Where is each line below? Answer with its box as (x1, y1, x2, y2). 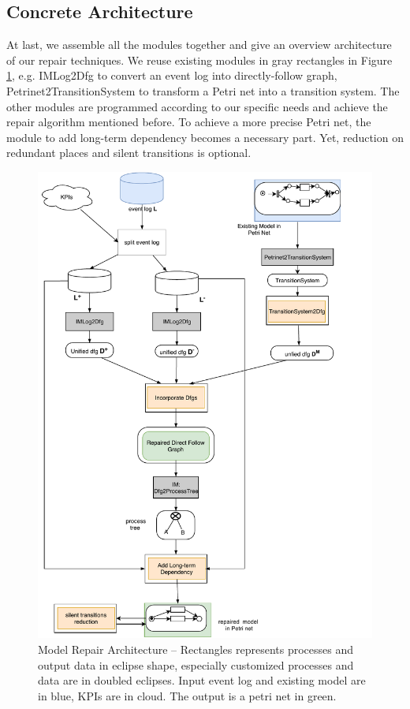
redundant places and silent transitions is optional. (6, 144, 252, 161)
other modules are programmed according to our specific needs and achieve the (6, 98, 388, 114)
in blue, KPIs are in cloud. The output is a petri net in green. (38, 687, 337, 703)
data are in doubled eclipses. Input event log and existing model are (38, 672, 366, 688)
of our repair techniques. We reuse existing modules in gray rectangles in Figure (6, 51, 393, 68)
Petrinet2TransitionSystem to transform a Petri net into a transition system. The (6, 82, 400, 99)
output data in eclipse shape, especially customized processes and (38, 656, 354, 673)
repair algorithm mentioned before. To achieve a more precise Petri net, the (6, 114, 371, 130)
